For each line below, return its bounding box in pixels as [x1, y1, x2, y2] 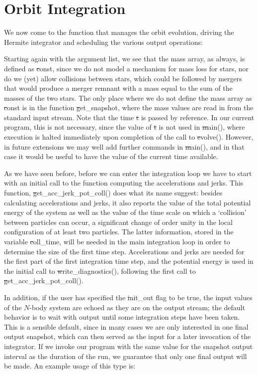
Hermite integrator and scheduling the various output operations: [4, 36, 203, 47]
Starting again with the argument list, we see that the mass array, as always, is [4, 53, 245, 64]
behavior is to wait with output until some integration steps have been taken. [4, 312, 240, 322]
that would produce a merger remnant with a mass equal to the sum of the [4, 83, 233, 93]
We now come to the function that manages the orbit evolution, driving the [4, 27, 234, 37]
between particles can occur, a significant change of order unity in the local [4, 216, 233, 227]
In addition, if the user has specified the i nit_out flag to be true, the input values [4, 292, 253, 302]
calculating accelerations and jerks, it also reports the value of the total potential [4, 197, 251, 207]
